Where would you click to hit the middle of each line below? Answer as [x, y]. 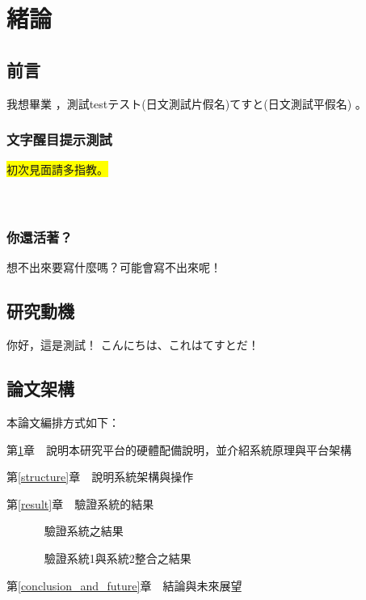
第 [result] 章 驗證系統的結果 [80, 503]
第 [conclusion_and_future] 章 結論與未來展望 [124, 585]
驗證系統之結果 [84, 531]
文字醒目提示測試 [59, 139]
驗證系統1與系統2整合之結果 [118, 558]
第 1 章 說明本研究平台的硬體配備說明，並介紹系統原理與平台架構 [179, 449]
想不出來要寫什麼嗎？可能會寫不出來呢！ [114, 267]
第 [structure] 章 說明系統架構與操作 [100, 477]
